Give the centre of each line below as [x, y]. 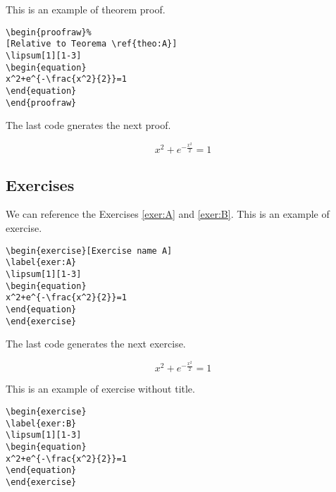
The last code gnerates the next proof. [88, 125]
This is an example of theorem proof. [86, 9]
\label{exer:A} [41, 263]
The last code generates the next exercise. [96, 344]
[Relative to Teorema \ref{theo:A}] [92, 44]
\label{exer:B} [41, 423]
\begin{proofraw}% [49, 32]
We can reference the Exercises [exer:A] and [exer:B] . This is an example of [168, 214]
